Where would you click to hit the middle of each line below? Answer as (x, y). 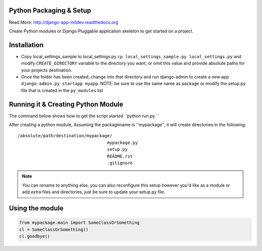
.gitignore (120, 163)
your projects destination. (47, 70)
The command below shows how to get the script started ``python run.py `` (84, 116)
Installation (26, 45)
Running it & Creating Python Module (66, 104)
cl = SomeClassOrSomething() (54, 229)
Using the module (36, 208)
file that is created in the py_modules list (62, 90)
